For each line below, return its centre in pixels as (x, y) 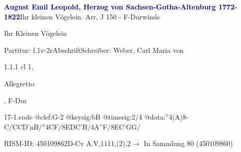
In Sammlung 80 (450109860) (188, 143)
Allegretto (19, 83)
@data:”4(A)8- (166, 117)
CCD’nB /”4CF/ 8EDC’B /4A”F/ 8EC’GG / (77, 126)
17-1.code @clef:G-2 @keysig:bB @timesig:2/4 (73, 117)
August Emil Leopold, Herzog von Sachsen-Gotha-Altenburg (110, 6)
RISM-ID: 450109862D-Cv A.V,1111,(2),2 (67, 143)
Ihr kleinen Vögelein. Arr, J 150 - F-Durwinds (90, 16)
